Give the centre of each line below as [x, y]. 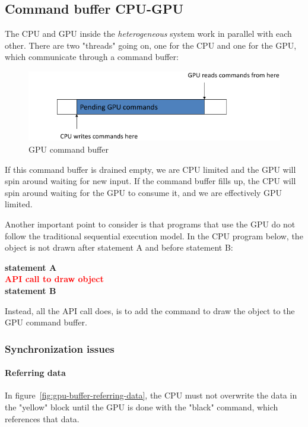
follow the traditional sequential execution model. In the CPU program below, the [154, 235]
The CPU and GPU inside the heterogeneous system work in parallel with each [148, 34]
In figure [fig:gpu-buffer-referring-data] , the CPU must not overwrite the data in [151, 395]
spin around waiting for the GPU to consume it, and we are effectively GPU [144, 192]
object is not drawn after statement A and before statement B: [119, 247]
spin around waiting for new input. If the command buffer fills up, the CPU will [150, 181]
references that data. [42, 418]
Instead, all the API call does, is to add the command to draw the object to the [150, 310]
